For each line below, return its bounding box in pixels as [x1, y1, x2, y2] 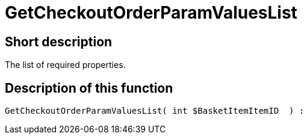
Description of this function [5, 80, 173, 96]
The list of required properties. [5, 60, 126, 70]
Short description [5, 34, 113, 49]
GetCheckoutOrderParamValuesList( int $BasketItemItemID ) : [5, 106, 305, 116]
